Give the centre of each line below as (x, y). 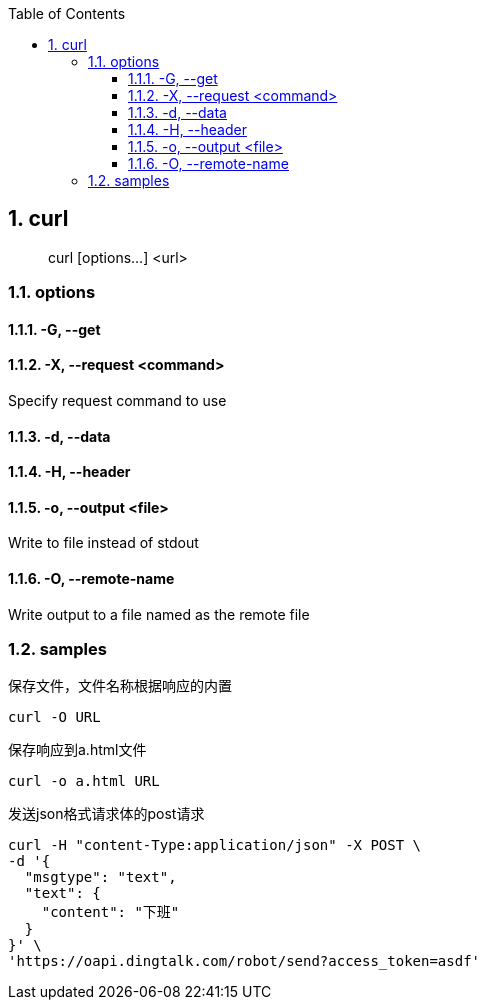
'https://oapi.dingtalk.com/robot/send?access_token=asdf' (244, 961)
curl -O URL (54, 717)
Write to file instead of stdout (103, 543)
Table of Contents (67, 13)
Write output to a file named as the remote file (159, 614)
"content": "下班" (110, 912)
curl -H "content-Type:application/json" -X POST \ (215, 845)
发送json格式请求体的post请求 (106, 814)
